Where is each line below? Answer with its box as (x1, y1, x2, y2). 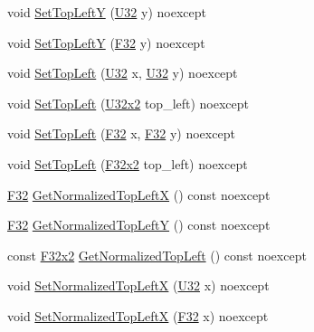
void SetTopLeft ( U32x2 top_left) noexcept (7, 93, 250, 112)
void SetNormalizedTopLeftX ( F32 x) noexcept (7, 306, 269, 325)
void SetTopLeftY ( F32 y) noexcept (7, 33, 205, 52)
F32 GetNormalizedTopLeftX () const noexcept (7, 185, 271, 204)
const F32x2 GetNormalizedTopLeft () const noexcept (7, 245, 307, 264)
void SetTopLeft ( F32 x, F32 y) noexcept (7, 124, 235, 143)
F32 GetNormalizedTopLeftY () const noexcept (7, 215, 271, 234)
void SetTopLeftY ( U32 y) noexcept (7, 3, 206, 21)
